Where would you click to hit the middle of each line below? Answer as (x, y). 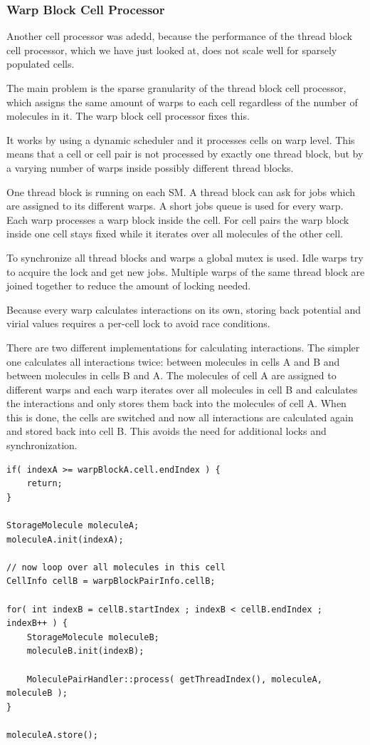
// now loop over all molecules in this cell (116, 567)
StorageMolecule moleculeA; (73, 526)
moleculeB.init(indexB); (85, 651)
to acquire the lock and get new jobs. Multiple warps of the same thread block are (186, 271)
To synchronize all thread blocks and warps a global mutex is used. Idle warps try (185, 257)
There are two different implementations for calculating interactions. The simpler (183, 347)
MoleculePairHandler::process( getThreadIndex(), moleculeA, (174, 679)
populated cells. (41, 64)
